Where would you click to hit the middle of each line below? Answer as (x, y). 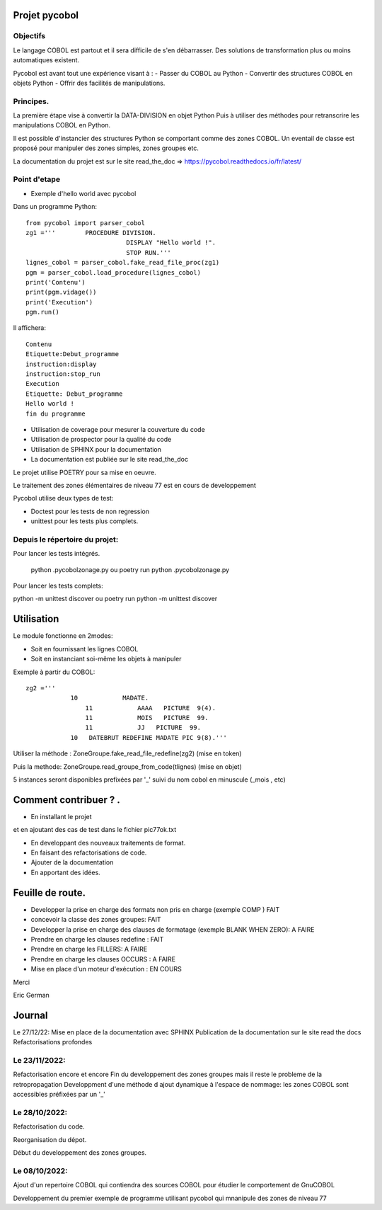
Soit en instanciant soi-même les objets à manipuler (106, 659)
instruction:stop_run (63, 374)
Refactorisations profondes (53, 1042)
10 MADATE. (110, 698)
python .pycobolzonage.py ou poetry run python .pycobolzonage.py (130, 569)
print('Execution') (59, 302)
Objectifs (29, 36)
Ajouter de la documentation (72, 862)
